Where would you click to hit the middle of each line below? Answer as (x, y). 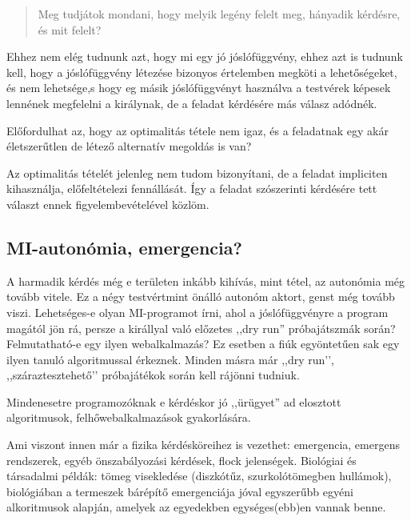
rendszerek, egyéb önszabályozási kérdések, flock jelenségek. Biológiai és (182, 460)
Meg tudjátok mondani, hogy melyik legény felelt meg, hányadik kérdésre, (219, 14)
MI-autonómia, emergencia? (124, 247)
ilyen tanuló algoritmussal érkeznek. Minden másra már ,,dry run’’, (171, 359)
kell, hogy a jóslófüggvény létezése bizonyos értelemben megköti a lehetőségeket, (202, 72)
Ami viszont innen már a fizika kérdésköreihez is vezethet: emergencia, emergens (203, 445)
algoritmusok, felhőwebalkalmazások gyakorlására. (129, 417)
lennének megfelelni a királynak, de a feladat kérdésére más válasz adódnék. (192, 103)
